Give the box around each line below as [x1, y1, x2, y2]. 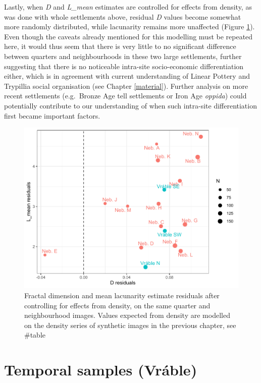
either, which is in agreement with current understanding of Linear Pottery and [4, 71, 250, 81]
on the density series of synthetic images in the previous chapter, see [24, 319, 236, 330]
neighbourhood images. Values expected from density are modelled [24, 310, 230, 320]
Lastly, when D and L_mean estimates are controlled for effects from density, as [4, 2, 252, 12]
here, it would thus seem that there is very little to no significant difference [4, 41, 236, 51]
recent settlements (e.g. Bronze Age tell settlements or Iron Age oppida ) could [4, 90, 247, 101]
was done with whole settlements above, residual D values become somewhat [4, 11, 241, 22]
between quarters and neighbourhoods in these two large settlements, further [4, 50, 242, 61]
